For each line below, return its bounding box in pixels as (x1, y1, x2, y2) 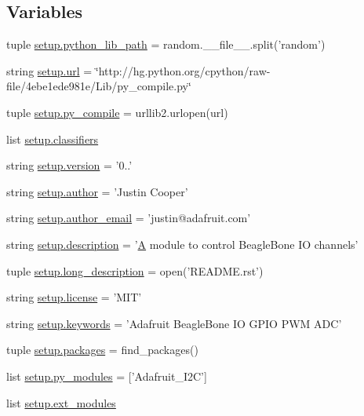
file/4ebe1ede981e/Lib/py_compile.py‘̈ (6, 78, 191, 94)
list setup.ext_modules (6, 394, 116, 411)
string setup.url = (6, 62, 93, 78)
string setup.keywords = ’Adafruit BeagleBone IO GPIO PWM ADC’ (6, 315, 342, 331)
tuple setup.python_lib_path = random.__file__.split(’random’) (6, 36, 326, 53)
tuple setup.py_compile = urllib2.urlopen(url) (6, 104, 228, 120)
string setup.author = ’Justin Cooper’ (6, 183, 188, 199)
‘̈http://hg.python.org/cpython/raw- (95, 62, 271, 78)
